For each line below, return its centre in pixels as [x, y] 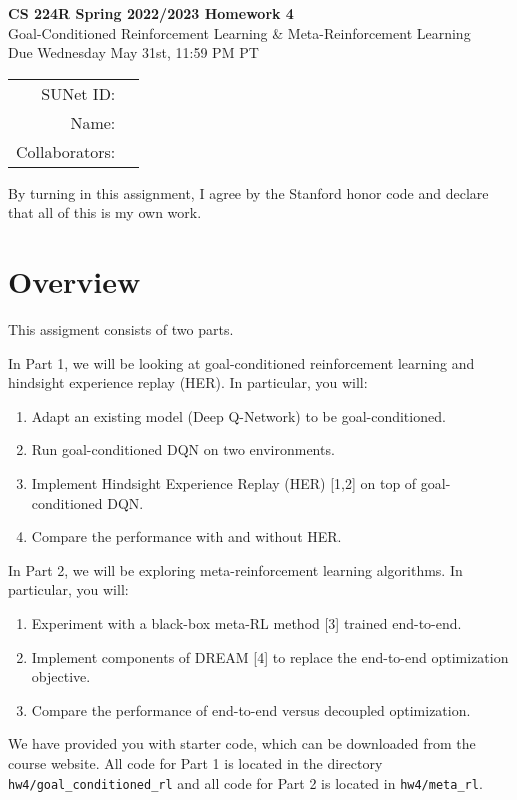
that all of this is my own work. [105, 212]
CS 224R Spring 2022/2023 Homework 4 [151, 13]
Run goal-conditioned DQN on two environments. [183, 449]
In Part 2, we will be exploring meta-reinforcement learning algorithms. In [235, 569]
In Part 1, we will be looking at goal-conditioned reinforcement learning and [241, 362]
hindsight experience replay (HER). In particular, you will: [188, 382]
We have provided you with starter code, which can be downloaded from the [242, 743]
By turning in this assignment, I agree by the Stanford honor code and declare [248, 192]
